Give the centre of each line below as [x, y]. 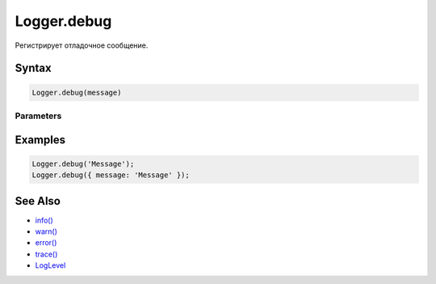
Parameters [38, 116]
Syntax [33, 68]
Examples [40, 140]
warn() [46, 231]
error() [46, 243]
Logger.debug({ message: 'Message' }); [111, 175]
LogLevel [50, 265]
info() [44, 220]
